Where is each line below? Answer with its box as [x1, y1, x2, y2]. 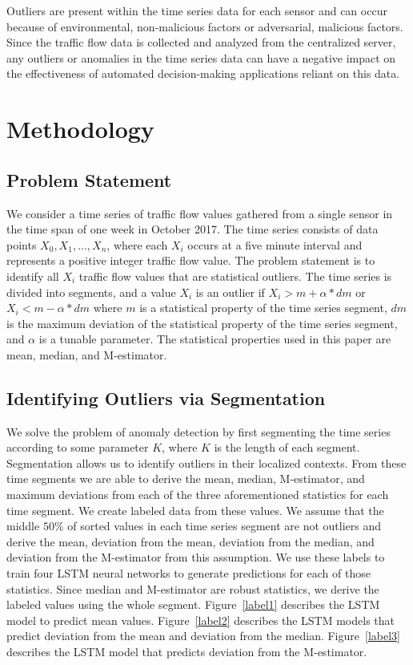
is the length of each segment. [214, 439, 360, 456]
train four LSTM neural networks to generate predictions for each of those [6, 565, 371, 582]
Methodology [6, 112, 154, 145]
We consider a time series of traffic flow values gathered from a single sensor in [6, 205, 393, 221]
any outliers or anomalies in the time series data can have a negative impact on [6, 49, 396, 66]
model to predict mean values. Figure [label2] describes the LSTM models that [6, 611, 395, 628]
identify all [6, 267, 59, 284]
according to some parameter [6, 439, 149, 456]
